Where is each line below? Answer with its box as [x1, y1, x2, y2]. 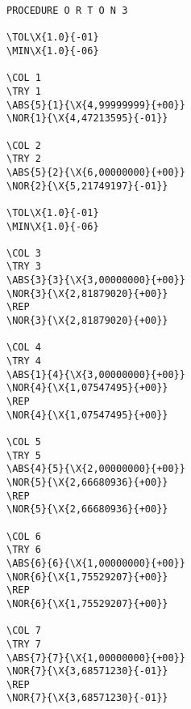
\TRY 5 [6, 449, 41, 461]
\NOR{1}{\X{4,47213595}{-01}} [6, 113, 168, 125]
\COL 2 [6, 139, 41, 151]
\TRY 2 [6, 153, 41, 165]
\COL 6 [6, 530, 41, 542]
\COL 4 [6, 342, 41, 354]
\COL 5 [6, 436, 41, 448]
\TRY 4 [6, 355, 41, 367]
